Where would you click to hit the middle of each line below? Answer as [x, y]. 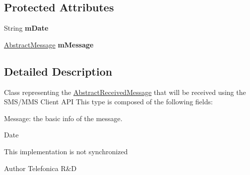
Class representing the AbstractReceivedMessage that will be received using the [125, 92]
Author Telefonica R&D [40, 168]
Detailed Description [58, 71]
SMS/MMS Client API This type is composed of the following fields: [108, 102]
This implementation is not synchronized [66, 151]
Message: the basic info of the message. [63, 118]
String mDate [26, 28]
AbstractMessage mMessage [49, 44]
